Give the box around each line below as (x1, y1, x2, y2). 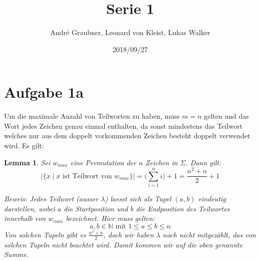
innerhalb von (4, 213, 46, 223)
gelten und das (204, 111, 249, 121)
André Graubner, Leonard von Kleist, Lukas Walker (50, 27, 210, 38)
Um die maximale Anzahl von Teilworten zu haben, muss (4, 111, 180, 121)
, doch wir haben (103, 229, 154, 239)
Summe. (4, 249, 29, 259)
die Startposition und (64, 203, 128, 213)
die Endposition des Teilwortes (136, 203, 230, 213)
